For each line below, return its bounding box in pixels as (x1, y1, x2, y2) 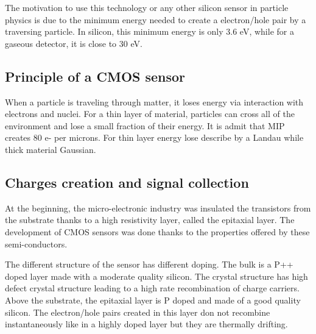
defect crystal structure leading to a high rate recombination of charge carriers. (5, 282, 300, 294)
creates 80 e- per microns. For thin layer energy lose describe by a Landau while (5, 131, 304, 144)
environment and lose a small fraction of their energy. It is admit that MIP (5, 119, 285, 132)
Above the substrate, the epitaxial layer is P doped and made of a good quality (5, 293, 301, 306)
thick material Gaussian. (5, 143, 96, 155)
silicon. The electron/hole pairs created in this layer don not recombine (5, 305, 270, 318)
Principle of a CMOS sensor (5, 66, 186, 85)
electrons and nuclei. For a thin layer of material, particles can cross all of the (5, 107, 295, 120)
